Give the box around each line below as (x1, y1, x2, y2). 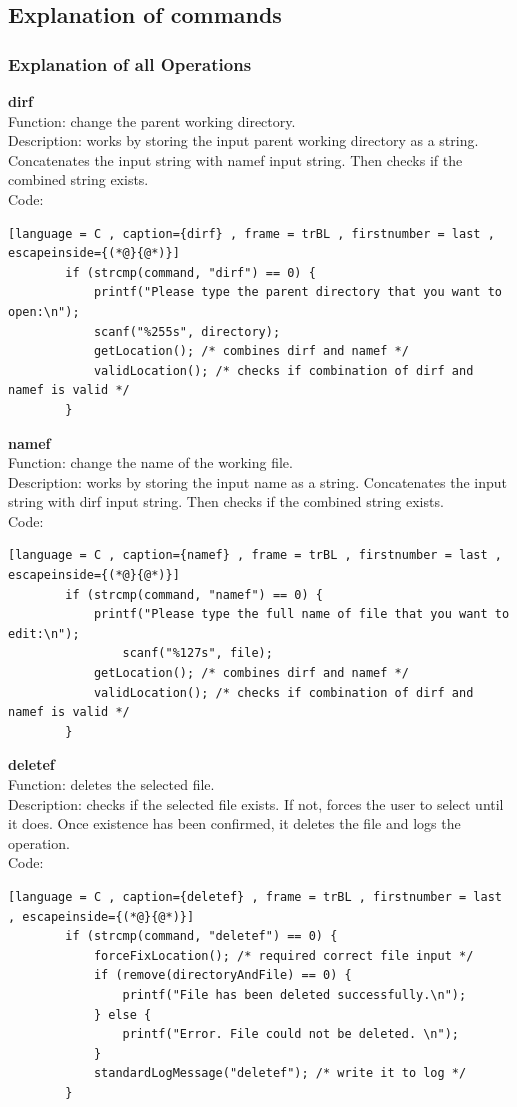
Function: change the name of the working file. (8, 452, 293, 473)
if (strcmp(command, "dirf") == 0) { (65, 265, 316, 280)
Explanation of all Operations (8, 51, 252, 76)
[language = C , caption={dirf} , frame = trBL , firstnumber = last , (8, 226, 495, 241)
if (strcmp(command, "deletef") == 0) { (65, 929, 338, 944)
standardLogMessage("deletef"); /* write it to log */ (93, 1066, 467, 1081)
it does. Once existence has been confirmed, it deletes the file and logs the (8, 813, 461, 834)
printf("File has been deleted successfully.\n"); (122, 987, 467, 1002)
